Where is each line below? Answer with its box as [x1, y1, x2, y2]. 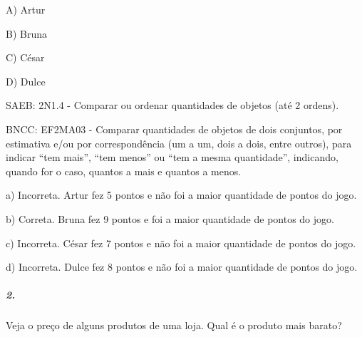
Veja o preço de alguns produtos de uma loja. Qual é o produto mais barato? [6, 318, 342, 333]
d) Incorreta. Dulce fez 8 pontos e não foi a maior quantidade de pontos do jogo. [6, 259, 358, 274]
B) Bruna [6, 26, 47, 41]
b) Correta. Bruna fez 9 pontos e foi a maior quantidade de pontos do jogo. [6, 211, 334, 226]
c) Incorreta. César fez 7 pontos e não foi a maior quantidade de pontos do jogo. [6, 235, 356, 250]
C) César [6, 50, 45, 65]
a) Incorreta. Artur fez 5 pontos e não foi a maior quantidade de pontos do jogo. [6, 187, 357, 202]
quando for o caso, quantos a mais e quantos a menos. [6, 163, 242, 178]
